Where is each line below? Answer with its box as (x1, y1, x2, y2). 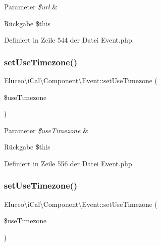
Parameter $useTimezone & (4, 125, 88, 135)
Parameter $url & (4, 1, 57, 11)
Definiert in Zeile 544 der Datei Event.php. (4, 35, 134, 45)
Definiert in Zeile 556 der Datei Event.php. (4, 158, 134, 168)
